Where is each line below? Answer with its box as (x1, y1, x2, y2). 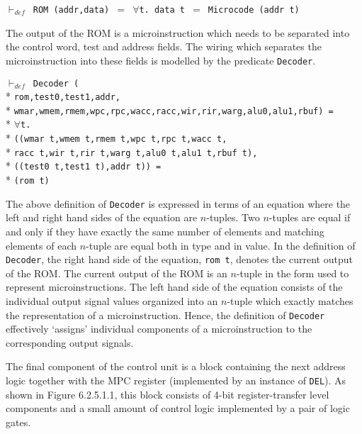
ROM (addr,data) (33, 5, 110, 15)
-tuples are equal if (268, 210, 351, 225)
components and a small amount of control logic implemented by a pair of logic (6, 401, 350, 416)
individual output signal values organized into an (6, 294, 218, 308)
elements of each (6, 238, 77, 252)
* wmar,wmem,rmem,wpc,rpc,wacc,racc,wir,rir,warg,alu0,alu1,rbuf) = (6, 102, 334, 117)
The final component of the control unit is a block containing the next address (6, 359, 346, 374)
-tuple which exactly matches (227, 294, 353, 308)
